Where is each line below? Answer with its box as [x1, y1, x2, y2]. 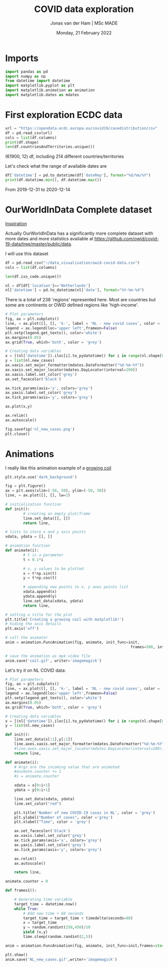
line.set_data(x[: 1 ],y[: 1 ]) [14, 737, 72, 742]
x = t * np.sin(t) [23, 571, 57, 576]
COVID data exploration [34, 4, 134, 15]
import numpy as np [5, 74, 46, 79]
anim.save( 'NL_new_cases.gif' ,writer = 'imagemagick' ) [5, 957, 117, 962]
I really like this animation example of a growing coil [5, 464, 111, 471]
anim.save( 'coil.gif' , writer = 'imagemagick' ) [5, 658, 101, 663]
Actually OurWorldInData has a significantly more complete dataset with [5, 230, 153, 236]
